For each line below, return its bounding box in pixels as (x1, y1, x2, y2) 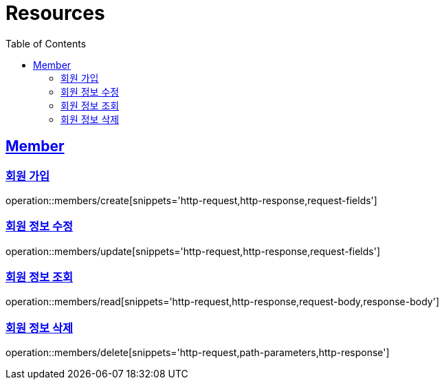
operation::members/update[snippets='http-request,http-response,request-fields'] (5, 245, 381, 257)
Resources (5, 1, 105, 25)
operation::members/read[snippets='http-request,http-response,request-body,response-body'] (5, 296, 439, 308)
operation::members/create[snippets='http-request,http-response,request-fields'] (5, 194, 377, 206)
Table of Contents (5, 37, 87, 49)
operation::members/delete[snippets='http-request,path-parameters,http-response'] (5, 346, 390, 359)
